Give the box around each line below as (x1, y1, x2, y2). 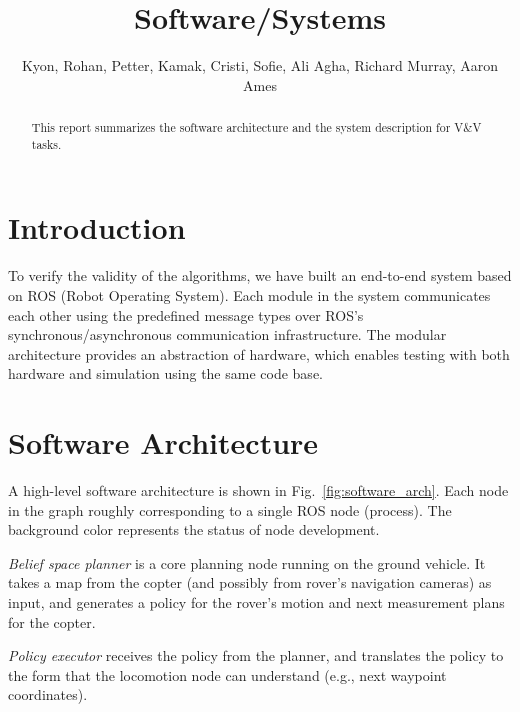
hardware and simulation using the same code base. (8, 363, 323, 384)
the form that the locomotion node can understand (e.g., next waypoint (8, 664, 447, 685)
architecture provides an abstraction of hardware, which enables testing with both (8, 343, 510, 364)
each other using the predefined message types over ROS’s (8, 304, 364, 325)
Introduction (8, 207, 186, 248)
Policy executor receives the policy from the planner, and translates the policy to (8, 645, 504, 666)
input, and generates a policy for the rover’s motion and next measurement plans (8, 592, 505, 613)
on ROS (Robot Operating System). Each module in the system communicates (8, 284, 491, 305)
